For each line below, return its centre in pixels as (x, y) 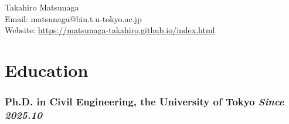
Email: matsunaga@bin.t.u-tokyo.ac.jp (73, 18)
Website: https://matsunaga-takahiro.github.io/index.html (110, 30)
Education (47, 70)
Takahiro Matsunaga (42, 7)
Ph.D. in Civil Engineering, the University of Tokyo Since (144, 102)
